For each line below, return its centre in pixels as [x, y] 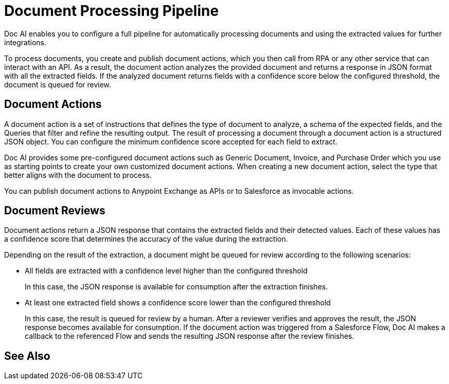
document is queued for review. [58, 84]
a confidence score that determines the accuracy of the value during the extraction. [146, 239]
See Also [27, 356]
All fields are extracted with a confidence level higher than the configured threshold [166, 271]
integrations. [25, 42]
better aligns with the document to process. [78, 175]
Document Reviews [55, 211]
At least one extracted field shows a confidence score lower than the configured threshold [178, 303]
